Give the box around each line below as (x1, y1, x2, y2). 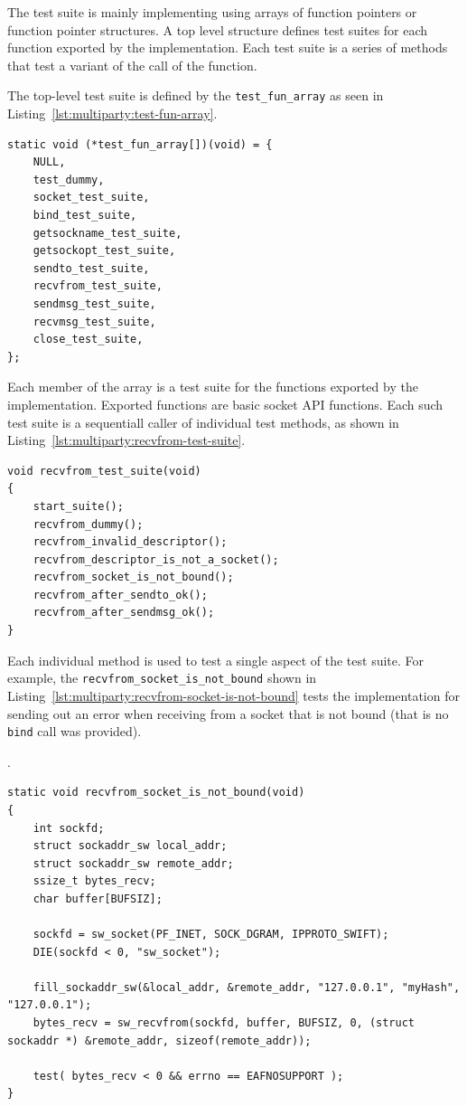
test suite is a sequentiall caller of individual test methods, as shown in (7, 412, 399, 431)
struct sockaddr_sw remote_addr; (33, 856, 234, 870)
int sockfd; (33, 821, 105, 835)
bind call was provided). (7, 722, 142, 741)
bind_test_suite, (33, 209, 137, 222)
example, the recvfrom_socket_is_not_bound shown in (7, 668, 317, 687)
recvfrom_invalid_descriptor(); (33, 535, 228, 549)
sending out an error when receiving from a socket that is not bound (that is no (7, 704, 449, 723)
